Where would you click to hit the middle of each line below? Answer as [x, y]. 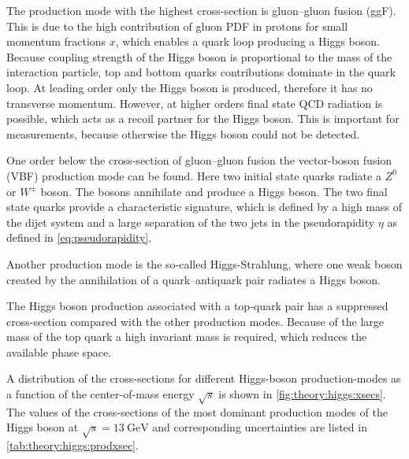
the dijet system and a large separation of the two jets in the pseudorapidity [191, 222]
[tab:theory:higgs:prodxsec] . [73, 445]
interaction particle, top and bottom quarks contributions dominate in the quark [201, 72]
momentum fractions [56, 41]
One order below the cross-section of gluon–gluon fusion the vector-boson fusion [199, 160]
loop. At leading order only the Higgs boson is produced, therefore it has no [190, 87]
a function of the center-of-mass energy [100, 394]
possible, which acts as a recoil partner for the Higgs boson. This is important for [203, 118]
